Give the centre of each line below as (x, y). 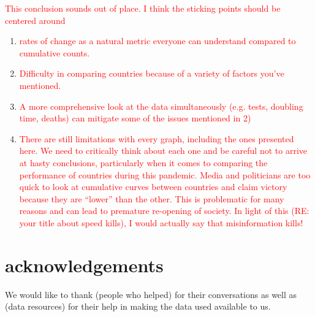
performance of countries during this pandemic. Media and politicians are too (165, 174)
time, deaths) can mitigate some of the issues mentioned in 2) (135, 118)
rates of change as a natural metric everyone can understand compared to (157, 41)
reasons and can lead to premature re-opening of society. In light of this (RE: (164, 211)
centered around (35, 20)
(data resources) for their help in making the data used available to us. (138, 306)
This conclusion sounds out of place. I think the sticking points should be (143, 8)
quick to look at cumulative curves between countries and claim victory (153, 187)
